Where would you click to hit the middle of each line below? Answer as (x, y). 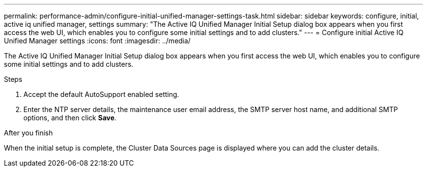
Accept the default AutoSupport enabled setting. (101, 94)
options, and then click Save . (70, 118)
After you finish (29, 133)
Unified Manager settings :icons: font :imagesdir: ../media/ (97, 41)
